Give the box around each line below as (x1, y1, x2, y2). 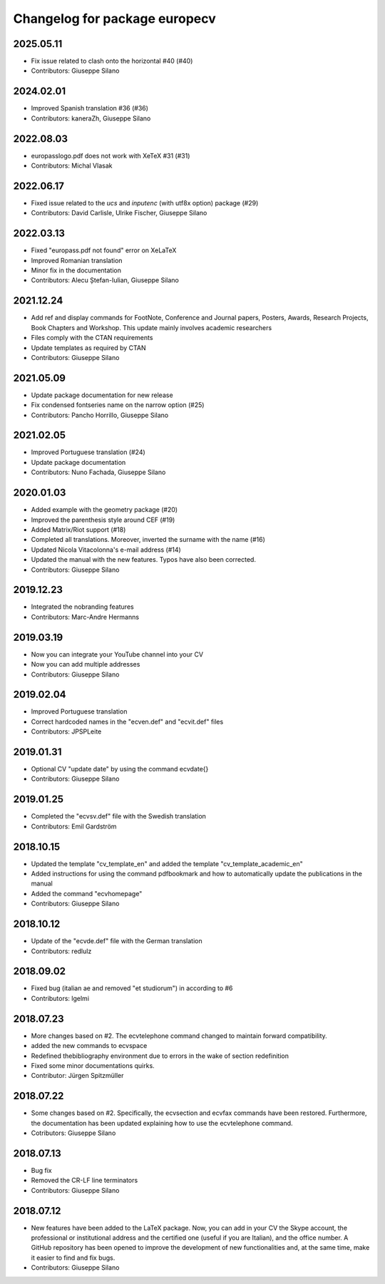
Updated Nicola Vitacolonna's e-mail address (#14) (31, 545, 181, 554)
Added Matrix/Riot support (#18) (31, 525, 126, 534)
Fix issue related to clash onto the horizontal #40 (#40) (31, 57, 193, 66)
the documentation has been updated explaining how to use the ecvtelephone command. (31, 1119, 293, 1127)
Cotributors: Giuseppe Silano (31, 1129, 116, 1137)
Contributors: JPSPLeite (31, 727, 102, 736)
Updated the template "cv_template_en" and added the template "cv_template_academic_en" (31, 859, 303, 868)
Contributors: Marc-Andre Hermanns (31, 612, 139, 621)
